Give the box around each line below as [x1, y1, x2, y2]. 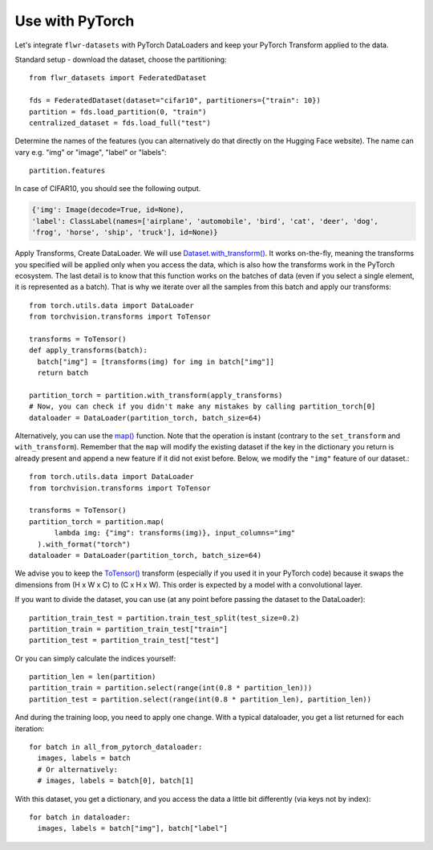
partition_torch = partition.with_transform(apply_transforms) [29, 390, 283, 400]
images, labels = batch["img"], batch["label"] [37, 824, 229, 833]
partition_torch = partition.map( [29, 517, 164, 526]
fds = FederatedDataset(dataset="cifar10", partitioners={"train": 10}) [29, 96, 321, 105]
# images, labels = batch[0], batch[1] [37, 776, 194, 786]
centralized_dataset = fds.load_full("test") [29, 118, 212, 128]
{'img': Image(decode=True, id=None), [31, 205, 184, 214]
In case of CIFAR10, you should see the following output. [14, 184, 201, 193]
